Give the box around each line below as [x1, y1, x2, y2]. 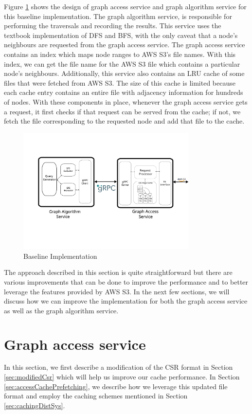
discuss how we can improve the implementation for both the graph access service [4, 296, 248, 306]
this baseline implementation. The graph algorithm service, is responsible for [4, 11, 232, 21]
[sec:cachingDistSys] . [4, 400, 65, 410]
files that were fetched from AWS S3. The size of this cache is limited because [4, 77, 235, 88]
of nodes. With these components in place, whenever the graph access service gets [4, 96, 248, 107]
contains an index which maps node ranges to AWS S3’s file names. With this [4, 49, 236, 59]
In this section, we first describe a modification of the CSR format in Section [4, 362, 233, 372]
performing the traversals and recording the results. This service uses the [4, 20, 221, 31]
